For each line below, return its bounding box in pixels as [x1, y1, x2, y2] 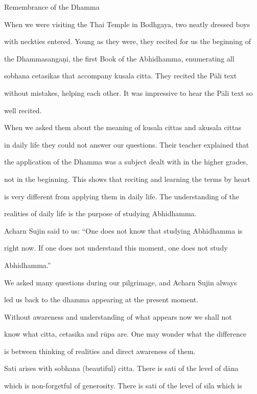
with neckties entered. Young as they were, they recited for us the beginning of [4, 36, 251, 47]
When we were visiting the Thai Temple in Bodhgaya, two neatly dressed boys [4, 18, 250, 29]
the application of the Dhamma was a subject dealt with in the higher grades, [4, 156, 248, 167]
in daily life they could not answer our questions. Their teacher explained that [4, 139, 249, 150]
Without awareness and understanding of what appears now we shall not [4, 311, 232, 322]
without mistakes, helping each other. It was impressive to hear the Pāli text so [4, 87, 253, 98]
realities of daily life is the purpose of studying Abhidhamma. [4, 208, 197, 219]
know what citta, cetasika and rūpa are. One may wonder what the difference [4, 328, 247, 339]
